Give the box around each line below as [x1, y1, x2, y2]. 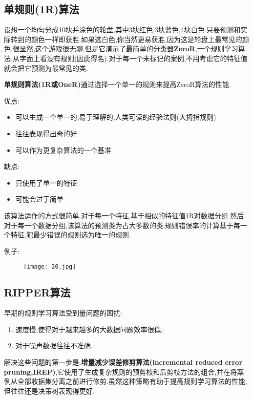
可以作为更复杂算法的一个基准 [15, 145, 111, 155]
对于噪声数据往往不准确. [15, 340, 93, 351]
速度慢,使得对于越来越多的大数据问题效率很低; [15, 324, 163, 334]
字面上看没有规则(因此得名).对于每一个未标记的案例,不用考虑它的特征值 [19, 53, 248, 63]
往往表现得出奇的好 [15, 128, 77, 138]
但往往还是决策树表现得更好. [4, 385, 95, 396]
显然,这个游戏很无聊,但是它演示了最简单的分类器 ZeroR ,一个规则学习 [19, 43, 238, 54]
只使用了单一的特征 [15, 177, 77, 188]
